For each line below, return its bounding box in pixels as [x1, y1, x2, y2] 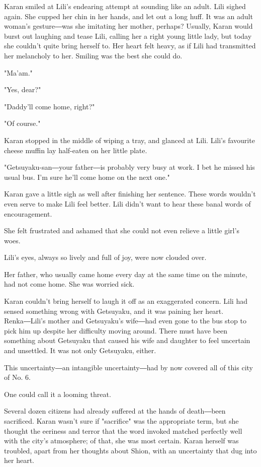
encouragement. [4, 208, 52, 219]
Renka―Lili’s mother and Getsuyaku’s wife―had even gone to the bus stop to [4, 315, 246, 326]
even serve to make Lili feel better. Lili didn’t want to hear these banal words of [4, 198, 251, 209]
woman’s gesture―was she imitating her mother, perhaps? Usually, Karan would [4, 21, 253, 31]
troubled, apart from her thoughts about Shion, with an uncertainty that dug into [4, 445, 257, 455]
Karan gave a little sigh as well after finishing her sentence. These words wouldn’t [4, 188, 256, 199]
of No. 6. [4, 372, 31, 382]
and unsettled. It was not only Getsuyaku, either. [4, 345, 156, 356]
